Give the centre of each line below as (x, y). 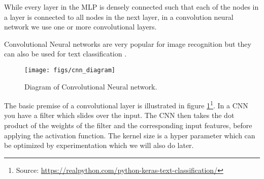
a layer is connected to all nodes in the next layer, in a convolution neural (119, 17)
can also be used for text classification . (65, 54)
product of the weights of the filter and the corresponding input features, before (128, 125)
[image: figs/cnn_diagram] (70, 70)
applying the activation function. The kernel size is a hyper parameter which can (130, 135)
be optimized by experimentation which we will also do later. (99, 145)
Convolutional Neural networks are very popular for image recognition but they (128, 43)
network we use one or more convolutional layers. (80, 27)
